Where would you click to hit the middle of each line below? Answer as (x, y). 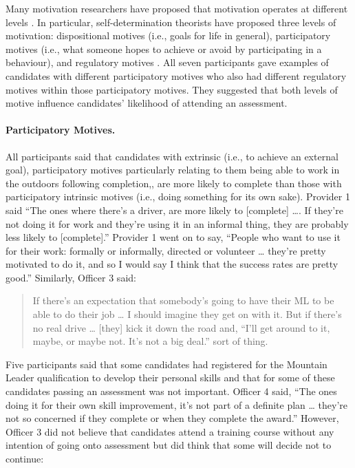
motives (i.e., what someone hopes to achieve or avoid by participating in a (164, 49)
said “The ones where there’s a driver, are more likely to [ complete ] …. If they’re (174, 210)
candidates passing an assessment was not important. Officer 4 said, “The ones (171, 391)
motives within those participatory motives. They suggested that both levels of (172, 89)
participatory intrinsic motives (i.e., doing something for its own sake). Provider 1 (178, 196)
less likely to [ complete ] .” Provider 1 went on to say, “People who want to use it (173, 237)
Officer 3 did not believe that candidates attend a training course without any (170, 431)
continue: (25, 459)
